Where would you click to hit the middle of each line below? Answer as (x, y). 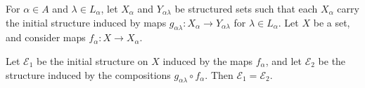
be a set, (332, 22)
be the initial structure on (92, 60)
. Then (219, 74)
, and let (283, 60)
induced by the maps (208, 60)
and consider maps (46, 37)
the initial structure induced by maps (86, 22)
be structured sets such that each (246, 8)
